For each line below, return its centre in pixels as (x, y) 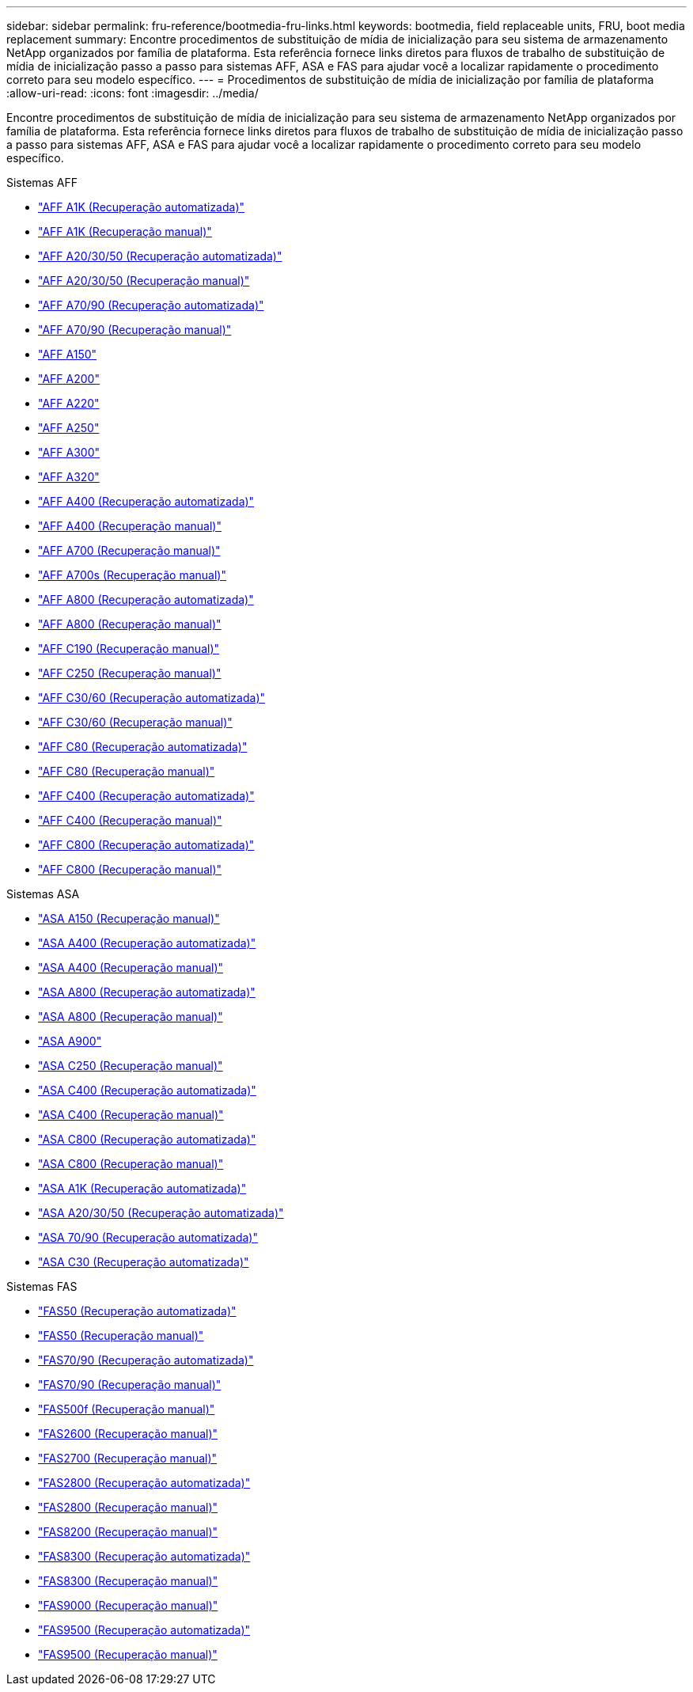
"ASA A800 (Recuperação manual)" (131, 1017)
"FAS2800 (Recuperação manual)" (128, 1507)
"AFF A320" (69, 477)
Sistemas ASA (43, 894)
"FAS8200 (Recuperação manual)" (128, 1532)
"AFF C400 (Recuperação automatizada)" (146, 796)
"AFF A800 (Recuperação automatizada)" (146, 599)
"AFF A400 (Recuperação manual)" (130, 526)
